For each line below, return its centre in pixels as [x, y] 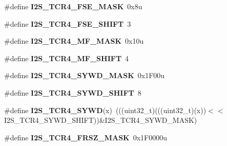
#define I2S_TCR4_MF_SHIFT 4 [67, 58]
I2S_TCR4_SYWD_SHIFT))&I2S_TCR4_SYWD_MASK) [101, 120]
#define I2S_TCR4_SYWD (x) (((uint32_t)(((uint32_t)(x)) [105, 110]
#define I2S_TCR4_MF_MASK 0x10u [74, 41]
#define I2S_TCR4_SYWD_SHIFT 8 [73, 92]
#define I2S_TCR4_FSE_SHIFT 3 [68, 23]
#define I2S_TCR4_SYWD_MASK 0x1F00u [85, 75]
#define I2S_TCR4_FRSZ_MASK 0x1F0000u [86, 137]
